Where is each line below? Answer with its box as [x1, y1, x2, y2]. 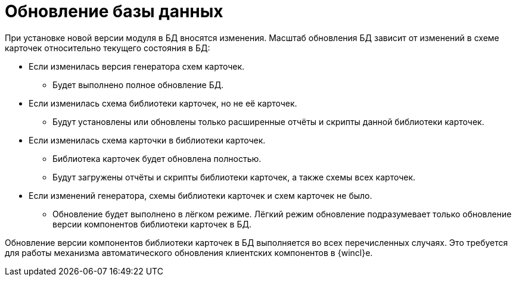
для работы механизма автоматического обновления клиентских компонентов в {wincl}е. [5, 247, 373, 258]
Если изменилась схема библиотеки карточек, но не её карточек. [29, 98, 297, 108]
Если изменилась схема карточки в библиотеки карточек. [29, 135, 266, 145]
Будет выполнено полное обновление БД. [52, 79, 224, 90]
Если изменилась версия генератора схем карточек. [29, 61, 245, 71]
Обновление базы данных [5, 1, 223, 21]
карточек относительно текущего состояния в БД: [5, 42, 210, 53]
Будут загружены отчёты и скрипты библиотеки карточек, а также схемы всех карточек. [52, 171, 416, 182]
